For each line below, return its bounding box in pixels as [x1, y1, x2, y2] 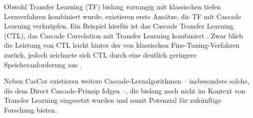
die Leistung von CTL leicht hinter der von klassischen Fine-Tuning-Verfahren [4, 40, 240, 50]
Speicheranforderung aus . [4, 59, 82, 69]
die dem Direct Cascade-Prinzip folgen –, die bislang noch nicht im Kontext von [4, 85, 246, 95]
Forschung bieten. [4, 104, 57, 115]
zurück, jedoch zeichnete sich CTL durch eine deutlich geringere [4, 49, 197, 59]
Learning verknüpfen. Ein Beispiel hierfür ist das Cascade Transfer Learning [4, 21, 234, 31]
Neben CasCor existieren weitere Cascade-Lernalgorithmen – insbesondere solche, [4, 76, 250, 86]
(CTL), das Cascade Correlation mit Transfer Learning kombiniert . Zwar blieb [4, 30, 243, 40]
